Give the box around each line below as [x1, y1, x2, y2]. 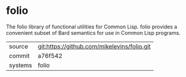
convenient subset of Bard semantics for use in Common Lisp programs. [6, 29, 181, 36]
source [9, 42, 28, 50]
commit [9, 52, 30, 60]
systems [9, 61, 32, 69]
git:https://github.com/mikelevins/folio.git [37, 42, 151, 50]
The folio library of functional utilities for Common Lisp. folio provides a [6, 23, 177, 30]
